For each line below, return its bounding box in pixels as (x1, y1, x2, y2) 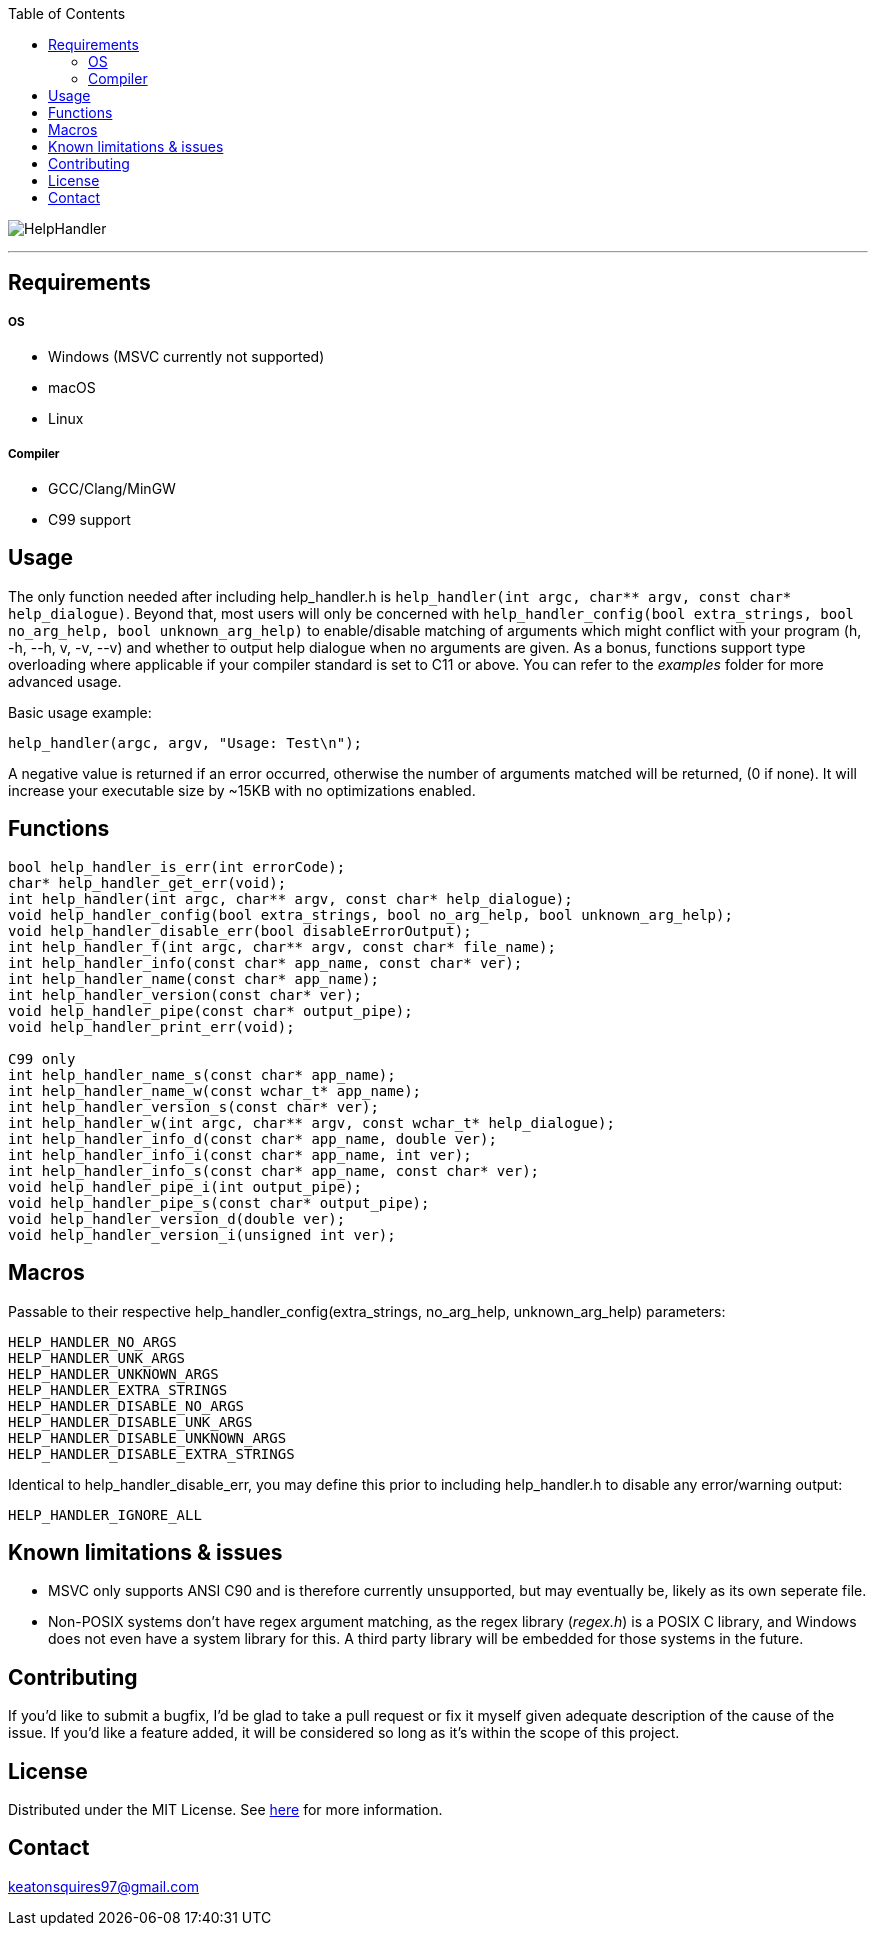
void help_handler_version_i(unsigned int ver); (8, 1226, 396, 1243)
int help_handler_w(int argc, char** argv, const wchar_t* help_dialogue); (8, 1114, 615, 1131)
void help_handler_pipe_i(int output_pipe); (8, 1178, 363, 1195)
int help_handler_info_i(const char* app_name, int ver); (8, 1146, 472, 1163)
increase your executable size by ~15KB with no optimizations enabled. (8, 781, 476, 799)
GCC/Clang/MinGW (48, 479, 176, 497)
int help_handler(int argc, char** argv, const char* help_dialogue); (8, 890, 573, 907)
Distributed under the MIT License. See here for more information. (8, 1801, 443, 1819)
